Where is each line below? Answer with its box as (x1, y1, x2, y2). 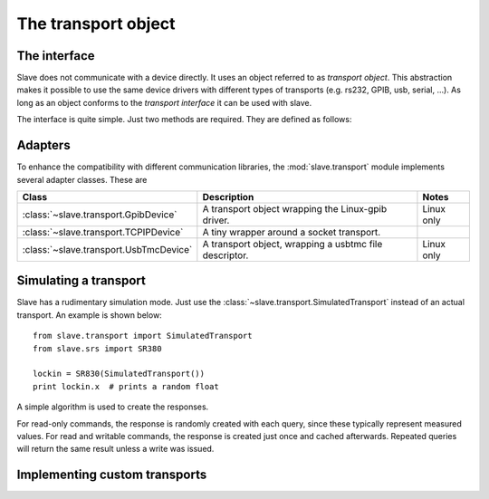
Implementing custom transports (16, 467, 207, 483)
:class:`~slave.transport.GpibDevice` (22, 208, 177, 221)
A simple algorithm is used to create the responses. (16, 401, 209, 412)
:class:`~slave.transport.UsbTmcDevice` (22, 243, 193, 255)
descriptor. (202, 249, 249, 262)
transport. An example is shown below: (16, 309, 162, 321)
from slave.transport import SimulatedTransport (33, 331, 253, 341)
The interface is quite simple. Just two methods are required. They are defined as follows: (16, 114, 352, 125)
